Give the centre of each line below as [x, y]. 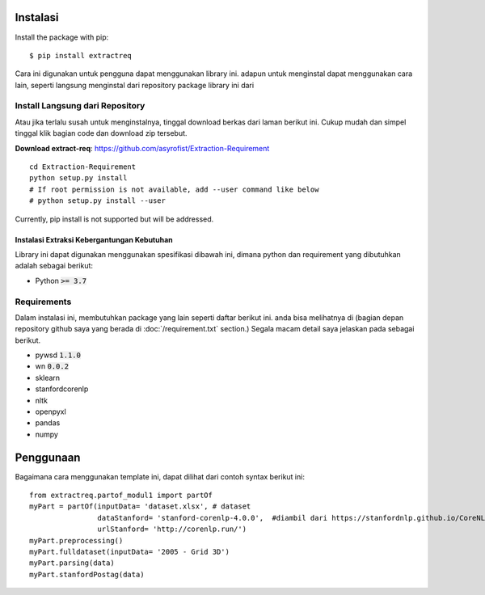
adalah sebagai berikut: [54, 266]
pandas [48, 423]
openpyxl [51, 411]
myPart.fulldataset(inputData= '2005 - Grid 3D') [130, 552]
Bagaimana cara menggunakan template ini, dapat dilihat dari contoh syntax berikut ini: [160, 476]
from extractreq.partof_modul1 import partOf [121, 496]
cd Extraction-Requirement [83, 167]
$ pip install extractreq [81, 55]
